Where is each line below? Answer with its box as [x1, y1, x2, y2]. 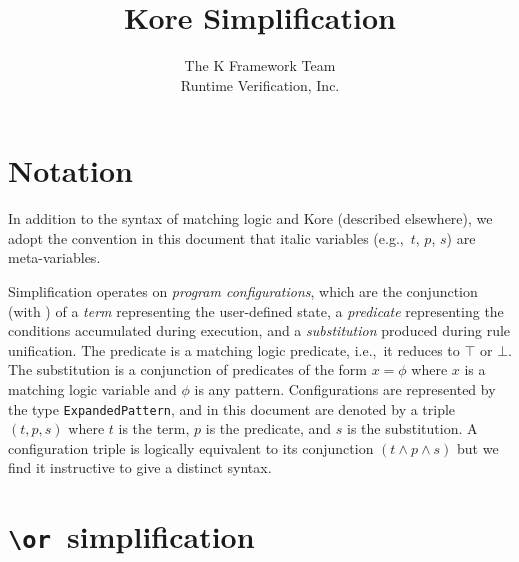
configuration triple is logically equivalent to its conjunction [8, 437, 374, 458]
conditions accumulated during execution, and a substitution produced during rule [8, 320, 511, 341]
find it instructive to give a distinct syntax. [8, 457, 272, 478]
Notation [8, 150, 133, 191]
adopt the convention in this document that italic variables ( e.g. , [8, 227, 404, 248]
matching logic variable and [8, 379, 177, 399]
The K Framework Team [184, 55, 336, 76]
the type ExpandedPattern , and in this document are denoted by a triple [8, 398, 456, 419]
